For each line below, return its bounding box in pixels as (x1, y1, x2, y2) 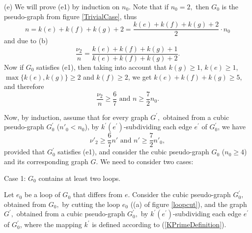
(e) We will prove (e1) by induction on (4, 1, 120, 11)
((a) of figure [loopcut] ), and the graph (130, 199, 247, 209)
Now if (4, 61, 24, 72)
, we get (128, 71, 152, 82)
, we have (218, 121, 246, 132)
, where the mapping (20, 219, 82, 230)
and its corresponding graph (4, 156, 88, 166)
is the (222, 1, 239, 11)
